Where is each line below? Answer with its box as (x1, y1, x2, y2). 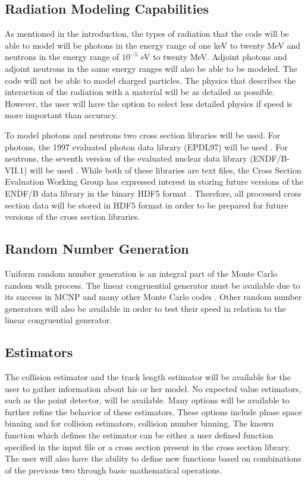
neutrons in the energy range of (5, 50, 120, 63)
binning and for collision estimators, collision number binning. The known (5, 417, 274, 430)
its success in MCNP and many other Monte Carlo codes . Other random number (5, 290, 302, 303)
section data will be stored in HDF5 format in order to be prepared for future (5, 198, 288, 211)
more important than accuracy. (5, 109, 118, 121)
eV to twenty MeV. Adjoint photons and (140, 50, 287, 63)
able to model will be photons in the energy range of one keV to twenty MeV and (5, 39, 301, 51)
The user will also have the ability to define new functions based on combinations (5, 452, 301, 465)
